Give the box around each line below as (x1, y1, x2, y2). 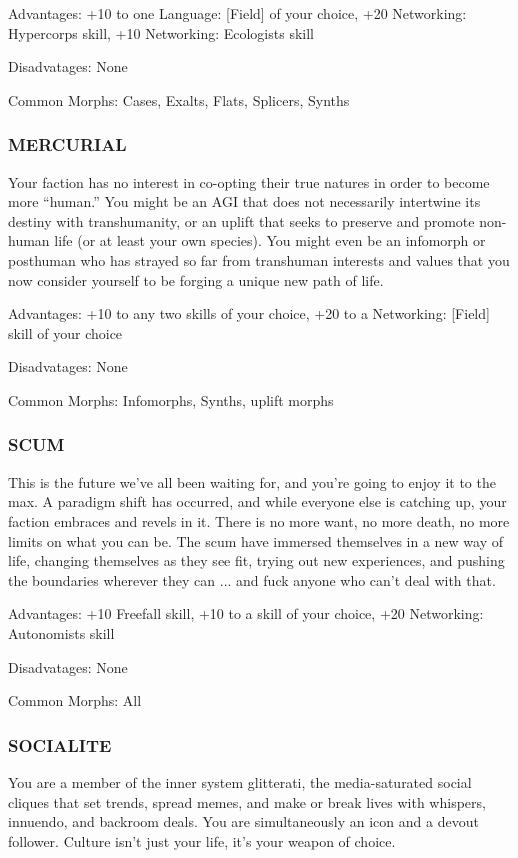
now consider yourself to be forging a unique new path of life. (8, 269, 384, 290)
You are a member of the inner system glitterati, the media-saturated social (8, 771, 472, 792)
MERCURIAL (8, 132, 127, 157)
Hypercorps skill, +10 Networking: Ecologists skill (8, 22, 314, 43)
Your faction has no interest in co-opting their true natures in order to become (8, 171, 490, 192)
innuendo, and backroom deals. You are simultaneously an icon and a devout (8, 811, 479, 832)
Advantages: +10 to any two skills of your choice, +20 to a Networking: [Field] (8, 303, 490, 324)
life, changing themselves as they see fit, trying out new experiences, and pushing (8, 550, 505, 571)
